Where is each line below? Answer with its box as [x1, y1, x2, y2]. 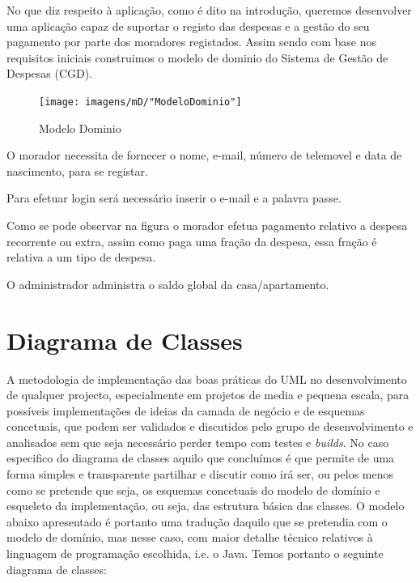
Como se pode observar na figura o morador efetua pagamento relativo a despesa [6, 217, 408, 233]
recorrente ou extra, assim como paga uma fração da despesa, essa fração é [6, 232, 377, 249]
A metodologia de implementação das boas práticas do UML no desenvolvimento [6, 370, 407, 387]
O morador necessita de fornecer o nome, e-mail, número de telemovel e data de [6, 147, 402, 164]
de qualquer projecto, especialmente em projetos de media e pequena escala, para [6, 386, 409, 403]
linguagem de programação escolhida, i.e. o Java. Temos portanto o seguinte [6, 545, 384, 562]
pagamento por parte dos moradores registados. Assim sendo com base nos [6, 33, 377, 50]
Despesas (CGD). [6, 65, 93, 82]
